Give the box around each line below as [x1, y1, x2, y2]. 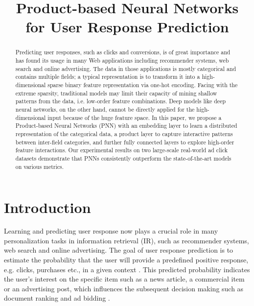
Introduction [4, 197, 91, 217]
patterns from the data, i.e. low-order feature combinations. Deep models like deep [15, 97, 226, 105]
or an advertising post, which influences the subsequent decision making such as [4, 283, 244, 293]
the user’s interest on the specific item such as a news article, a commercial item [4, 274, 245, 284]
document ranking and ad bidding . [4, 293, 110, 303]
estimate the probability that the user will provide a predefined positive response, [4, 254, 249, 264]
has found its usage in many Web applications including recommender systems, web [15, 56, 229, 65]
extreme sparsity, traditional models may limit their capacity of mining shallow [15, 89, 217, 97]
